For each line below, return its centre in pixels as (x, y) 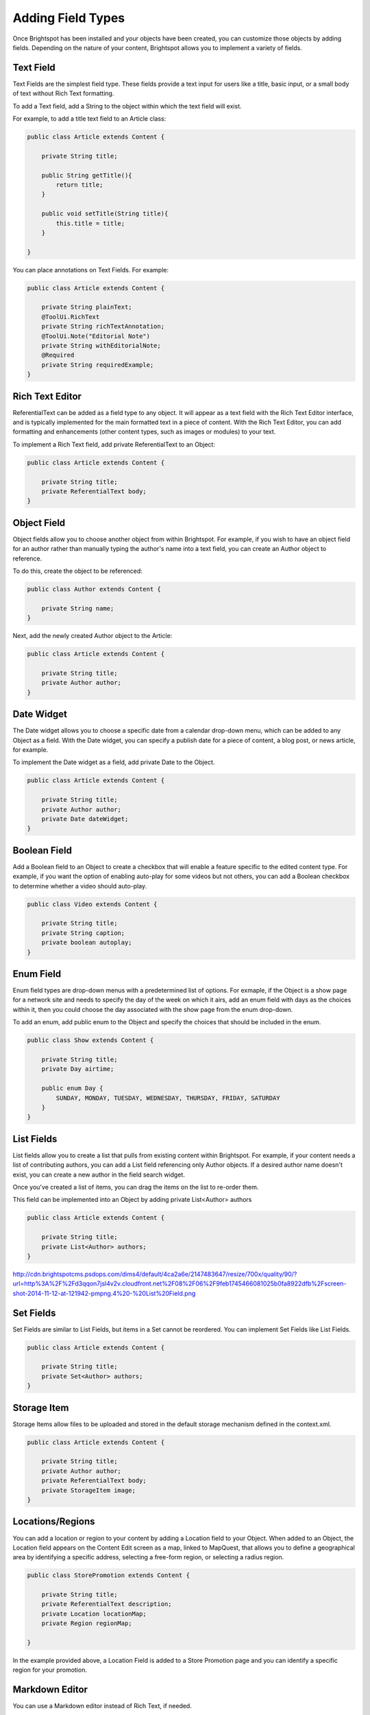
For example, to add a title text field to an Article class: (89, 119)
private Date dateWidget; (85, 819)
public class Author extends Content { (94, 589)
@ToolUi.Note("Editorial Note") (96, 336)
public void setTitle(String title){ (105, 214)
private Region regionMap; (87, 1623)
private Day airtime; (78, 1069)
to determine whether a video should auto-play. (80, 886)
